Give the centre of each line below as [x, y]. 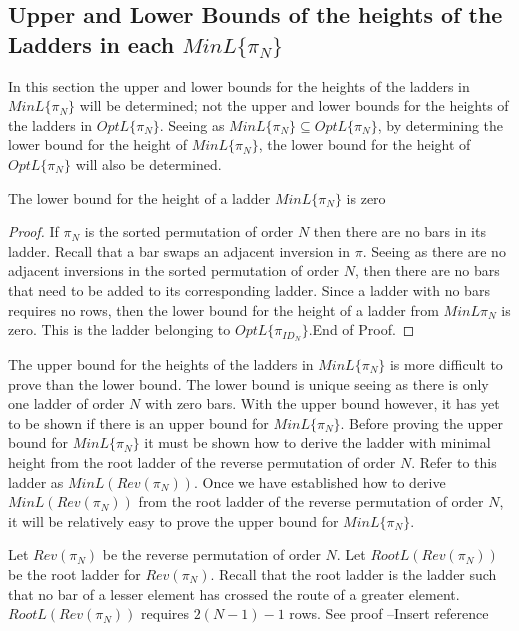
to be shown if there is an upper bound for [138, 422]
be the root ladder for [74, 573]
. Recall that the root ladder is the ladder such [353, 573]
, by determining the [440, 124]
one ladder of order [66, 403]
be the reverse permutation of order [211, 554]
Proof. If [33, 231]
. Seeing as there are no [434, 250]
